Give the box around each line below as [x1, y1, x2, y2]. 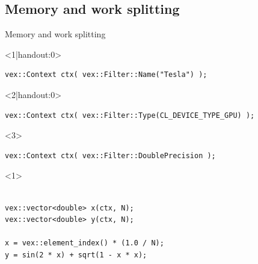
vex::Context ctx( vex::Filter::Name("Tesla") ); [5, 70, 207, 79]
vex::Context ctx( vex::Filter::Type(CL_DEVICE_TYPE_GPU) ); [5, 111, 255, 120]
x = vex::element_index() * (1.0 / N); [5, 239, 164, 248]
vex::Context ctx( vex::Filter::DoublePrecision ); [5, 151, 216, 160]
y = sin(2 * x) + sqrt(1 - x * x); [5, 250, 147, 259]
